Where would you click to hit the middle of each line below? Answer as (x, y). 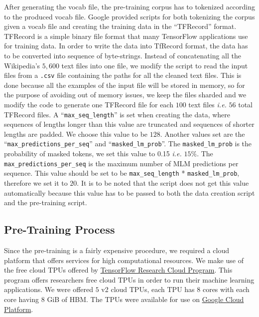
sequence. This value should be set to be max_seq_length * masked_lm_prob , (122, 173)
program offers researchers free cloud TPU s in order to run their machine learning (129, 279)
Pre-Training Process (60, 229)
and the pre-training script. (46, 202)
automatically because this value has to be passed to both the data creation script (129, 192)
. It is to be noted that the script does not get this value (163, 183)
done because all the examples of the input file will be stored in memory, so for (125, 85)
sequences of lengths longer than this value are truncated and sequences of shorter (129, 124)
